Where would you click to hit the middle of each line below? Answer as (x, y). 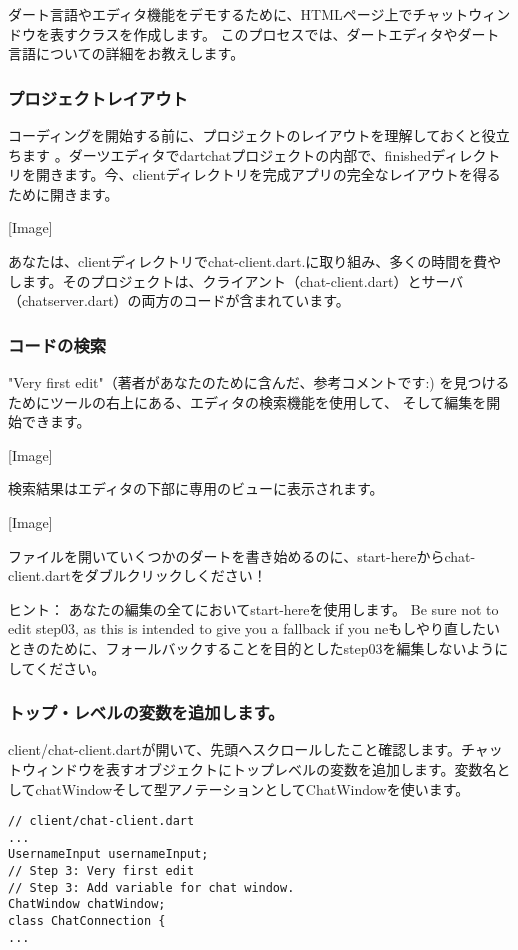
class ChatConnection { (87, 921)
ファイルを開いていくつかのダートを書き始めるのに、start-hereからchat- (242, 555)
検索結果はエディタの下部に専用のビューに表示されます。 (196, 488)
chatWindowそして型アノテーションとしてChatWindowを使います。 (252, 788)
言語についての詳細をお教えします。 (126, 53)
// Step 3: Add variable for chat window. (151, 887)
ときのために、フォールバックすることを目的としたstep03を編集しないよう (251, 647)
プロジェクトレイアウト (98, 97)
